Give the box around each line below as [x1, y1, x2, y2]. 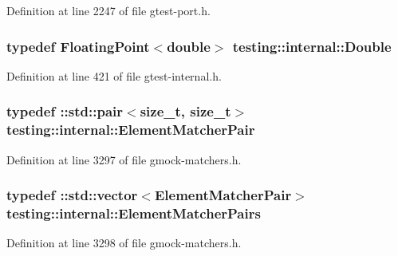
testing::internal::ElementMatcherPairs [6, 203, 261, 223]
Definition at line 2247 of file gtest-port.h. [6, 2, 211, 18]
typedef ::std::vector [6, 185, 138, 205]
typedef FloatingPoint [6, 36, 150, 56]
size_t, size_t [140, 101, 231, 121]
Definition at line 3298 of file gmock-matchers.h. [6, 234, 242, 251]
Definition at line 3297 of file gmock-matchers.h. [6, 151, 242, 167]
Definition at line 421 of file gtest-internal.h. [6, 67, 222, 84]
